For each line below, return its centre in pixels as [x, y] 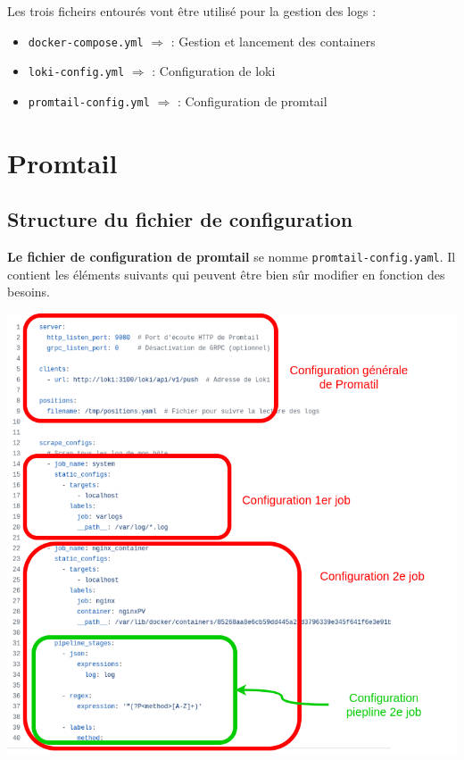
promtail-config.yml [89, 102]
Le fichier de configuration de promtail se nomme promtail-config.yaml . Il [232, 257]
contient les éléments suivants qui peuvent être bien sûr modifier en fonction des [226, 274]
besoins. [29, 292]
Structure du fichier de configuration [180, 219]
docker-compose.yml [86, 42]
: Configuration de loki [214, 71]
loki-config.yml [76, 73]
